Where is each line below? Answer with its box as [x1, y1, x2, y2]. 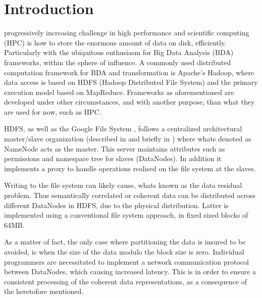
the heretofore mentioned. [4, 286, 84, 296]
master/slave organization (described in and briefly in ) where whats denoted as [4, 133, 251, 144]
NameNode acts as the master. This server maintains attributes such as [4, 143, 225, 154]
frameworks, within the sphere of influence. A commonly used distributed [4, 57, 231, 67]
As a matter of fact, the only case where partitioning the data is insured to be [4, 236, 246, 247]
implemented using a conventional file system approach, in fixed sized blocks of [4, 210, 248, 220]
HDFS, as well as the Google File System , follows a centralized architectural [4, 123, 242, 134]
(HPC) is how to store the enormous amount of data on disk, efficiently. [4, 37, 227, 47]
